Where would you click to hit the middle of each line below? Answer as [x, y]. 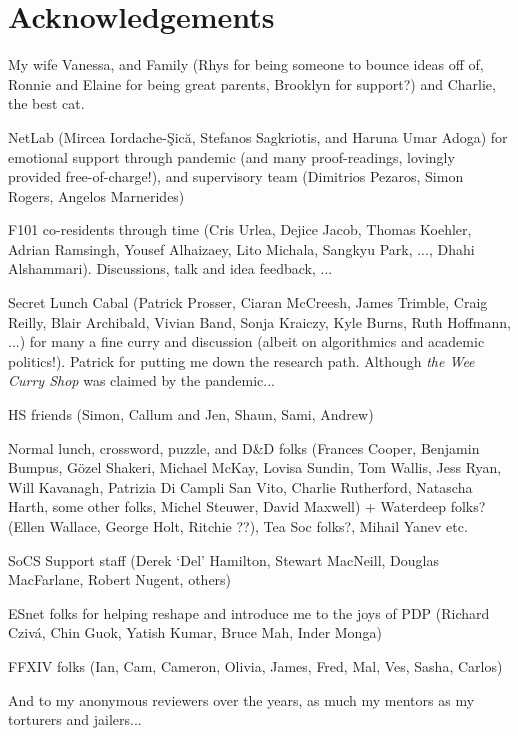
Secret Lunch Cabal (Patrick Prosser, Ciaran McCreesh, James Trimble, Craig [248, 302]
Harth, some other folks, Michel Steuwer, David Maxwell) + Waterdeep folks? [247, 506]
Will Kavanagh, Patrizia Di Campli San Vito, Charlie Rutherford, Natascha [240, 486]
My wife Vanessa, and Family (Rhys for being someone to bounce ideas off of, [246, 64]
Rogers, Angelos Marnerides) [96, 195]
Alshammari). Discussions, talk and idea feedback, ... [170, 268]
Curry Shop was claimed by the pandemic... [141, 380]
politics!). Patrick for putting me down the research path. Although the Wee [241, 360]
